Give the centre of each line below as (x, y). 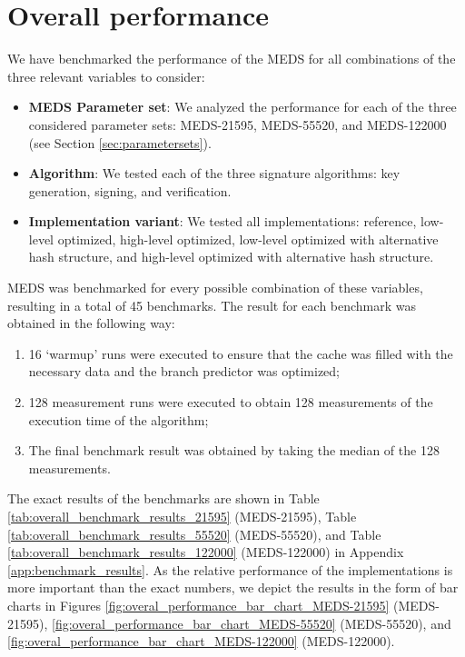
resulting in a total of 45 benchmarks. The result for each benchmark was (212, 305)
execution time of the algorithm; (119, 419)
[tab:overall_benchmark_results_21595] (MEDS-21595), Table (182, 516)
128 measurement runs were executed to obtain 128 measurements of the (231, 402)
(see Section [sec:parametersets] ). (120, 142)
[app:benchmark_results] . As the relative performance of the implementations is (230, 569)
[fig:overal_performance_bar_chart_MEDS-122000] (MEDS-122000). (201, 641)
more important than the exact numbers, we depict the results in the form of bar (233, 587)
